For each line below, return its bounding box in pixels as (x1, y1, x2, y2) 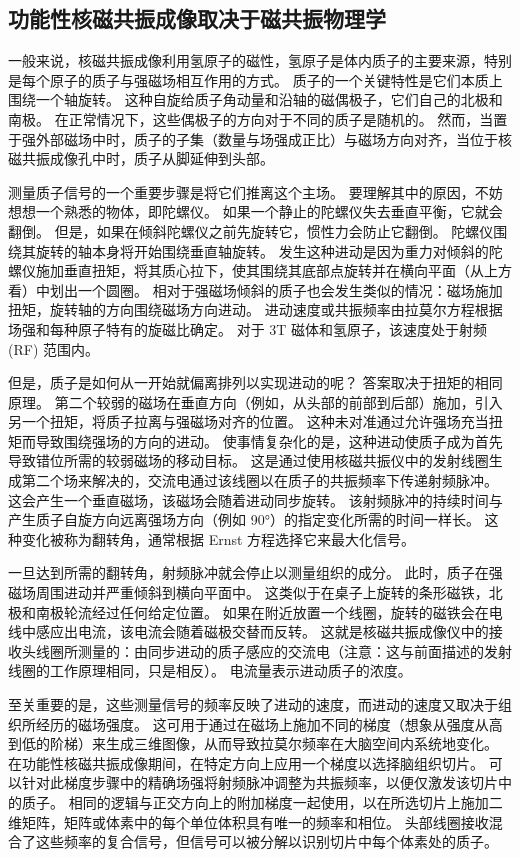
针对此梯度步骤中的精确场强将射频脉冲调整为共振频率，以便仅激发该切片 (21, 772, 498, 793)
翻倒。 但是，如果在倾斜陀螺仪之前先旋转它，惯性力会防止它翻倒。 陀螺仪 (8, 220, 494, 241)
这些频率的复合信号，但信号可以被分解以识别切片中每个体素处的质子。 (35, 831, 498, 852)
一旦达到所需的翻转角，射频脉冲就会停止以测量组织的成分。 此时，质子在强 (8, 562, 503, 583)
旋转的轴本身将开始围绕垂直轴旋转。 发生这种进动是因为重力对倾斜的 (35, 240, 489, 261)
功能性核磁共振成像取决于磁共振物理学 (8, 3, 386, 34)
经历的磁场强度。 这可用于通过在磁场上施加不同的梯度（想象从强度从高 (35, 713, 503, 734)
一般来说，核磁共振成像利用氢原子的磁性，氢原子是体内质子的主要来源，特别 (8, 50, 512, 71)
